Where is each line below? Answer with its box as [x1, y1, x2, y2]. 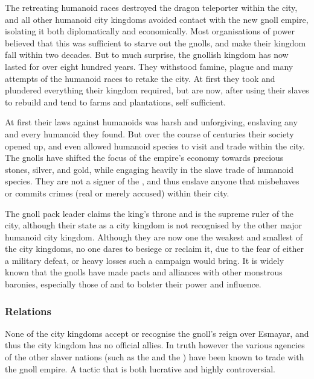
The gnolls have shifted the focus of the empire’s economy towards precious [5, 151, 284, 164]
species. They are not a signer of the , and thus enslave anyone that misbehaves [5, 175, 300, 187]
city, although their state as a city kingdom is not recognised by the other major [5, 219, 303, 231]
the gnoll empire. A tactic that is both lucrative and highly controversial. [5, 362, 275, 375]
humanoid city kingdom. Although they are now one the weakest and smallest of [5, 230, 303, 243]
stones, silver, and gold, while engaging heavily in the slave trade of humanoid [5, 163, 293, 175]
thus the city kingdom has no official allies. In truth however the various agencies [5, 339, 305, 351]
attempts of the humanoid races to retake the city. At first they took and [5, 72, 275, 84]
